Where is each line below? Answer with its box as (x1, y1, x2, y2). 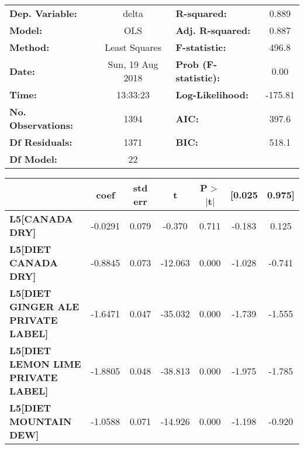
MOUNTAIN (9, 414, 72, 428)
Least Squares (105, 40, 162, 54)
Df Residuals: (9, 135, 72, 149)
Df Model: (9, 152, 57, 166)
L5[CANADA (9, 212, 73, 225)
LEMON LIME (9, 357, 81, 371)
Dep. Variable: (9, 6, 77, 20)
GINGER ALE (9, 300, 80, 313)
